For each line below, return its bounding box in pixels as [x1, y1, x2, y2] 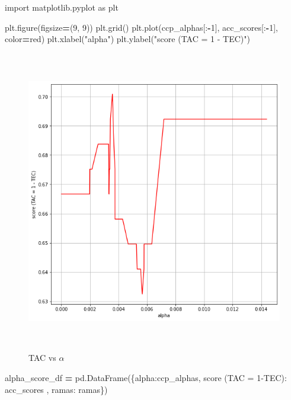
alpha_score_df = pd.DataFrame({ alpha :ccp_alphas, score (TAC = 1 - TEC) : [5, 371, 287, 383]
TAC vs [28, 351, 56, 364]
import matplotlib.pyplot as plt [5, 1, 119, 13]
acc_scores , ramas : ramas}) [5, 383, 108, 395]
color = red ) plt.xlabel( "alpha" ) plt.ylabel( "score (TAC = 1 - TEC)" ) [5, 33, 250, 45]
